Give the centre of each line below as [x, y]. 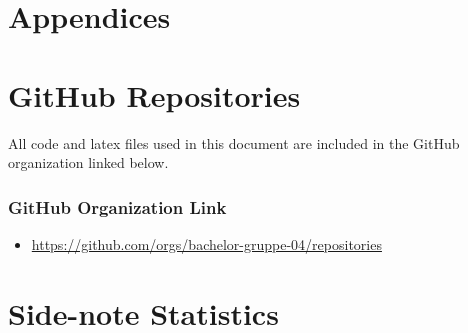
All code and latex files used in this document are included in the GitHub [234, 142]
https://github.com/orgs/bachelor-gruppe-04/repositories [206, 243]
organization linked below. [88, 162]
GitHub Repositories [154, 94]
